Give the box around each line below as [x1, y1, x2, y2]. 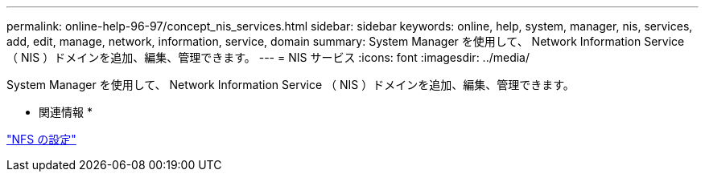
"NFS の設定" [6, 132, 76, 146]
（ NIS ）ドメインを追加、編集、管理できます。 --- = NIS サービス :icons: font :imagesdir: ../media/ [6, 51, 530, 64]
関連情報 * [39, 105, 93, 119]
